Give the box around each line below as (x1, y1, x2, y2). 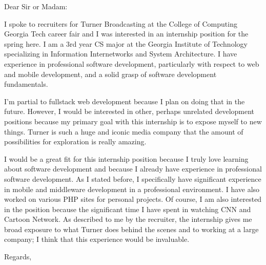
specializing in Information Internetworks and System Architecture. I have (4, 48, 237, 59)
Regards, (4, 251, 32, 262)
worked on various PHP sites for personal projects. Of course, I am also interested (4, 194, 262, 204)
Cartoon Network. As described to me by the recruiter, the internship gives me (4, 214, 252, 224)
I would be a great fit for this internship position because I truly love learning (4, 153, 249, 164)
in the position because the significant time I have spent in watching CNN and (4, 203, 251, 214)
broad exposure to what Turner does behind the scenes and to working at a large (4, 223, 259, 234)
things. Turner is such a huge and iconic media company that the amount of (4, 126, 243, 137)
